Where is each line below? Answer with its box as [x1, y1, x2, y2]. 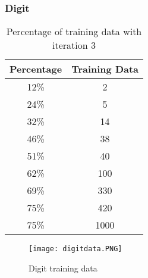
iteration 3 [52, 38, 96, 52]
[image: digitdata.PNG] [29, 245, 122, 254]
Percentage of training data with [6, 24, 142, 39]
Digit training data [29, 261, 97, 274]
